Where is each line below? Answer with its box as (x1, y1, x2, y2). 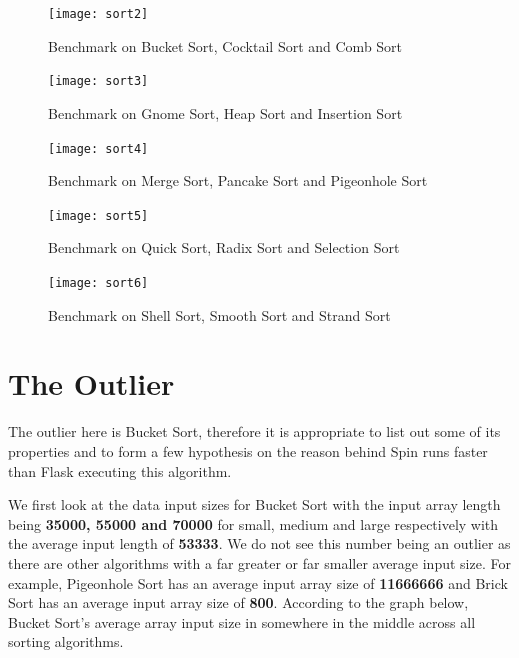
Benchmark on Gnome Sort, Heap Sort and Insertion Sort (48, 102, 403, 123)
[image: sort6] (48, 276, 149, 290)
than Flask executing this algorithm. (8, 460, 232, 481)
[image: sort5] (48, 208, 149, 223)
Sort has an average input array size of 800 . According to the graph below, (8, 592, 469, 613)
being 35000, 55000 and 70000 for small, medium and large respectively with (8, 513, 499, 534)
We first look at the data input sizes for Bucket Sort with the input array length (8, 494, 501, 515)
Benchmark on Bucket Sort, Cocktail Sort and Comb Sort (48, 35, 403, 56)
